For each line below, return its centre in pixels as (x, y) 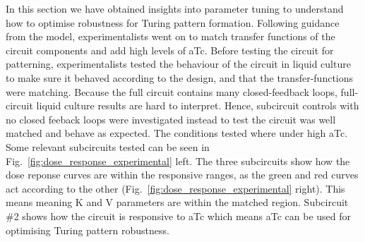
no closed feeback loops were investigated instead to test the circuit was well (171, 119)
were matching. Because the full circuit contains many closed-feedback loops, (172, 91)
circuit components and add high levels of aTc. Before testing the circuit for (170, 50)
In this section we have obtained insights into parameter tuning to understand (175, 8)
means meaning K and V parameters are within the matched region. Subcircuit (177, 202)
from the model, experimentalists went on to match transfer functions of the (170, 36)
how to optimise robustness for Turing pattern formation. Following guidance (173, 22)
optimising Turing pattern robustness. (88, 230)
